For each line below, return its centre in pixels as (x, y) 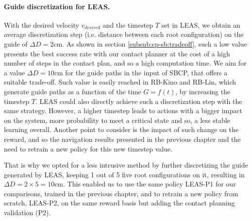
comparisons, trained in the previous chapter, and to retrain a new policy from (121, 193)
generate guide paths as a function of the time (73, 91)
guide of (16, 43)
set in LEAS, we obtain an (201, 25)
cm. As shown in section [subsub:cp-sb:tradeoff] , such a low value (150, 43)
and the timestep (128, 25)
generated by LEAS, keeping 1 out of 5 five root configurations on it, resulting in (124, 174)
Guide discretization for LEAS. (57, 6)
